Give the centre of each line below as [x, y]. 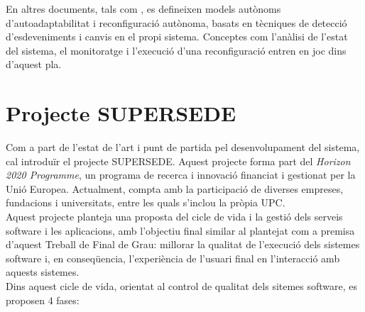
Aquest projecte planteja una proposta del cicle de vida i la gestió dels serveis [174, 217]
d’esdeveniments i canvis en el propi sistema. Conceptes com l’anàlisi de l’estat [177, 37]
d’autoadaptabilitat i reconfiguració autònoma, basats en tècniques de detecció [176, 22]
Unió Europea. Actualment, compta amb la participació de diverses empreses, [175, 188]
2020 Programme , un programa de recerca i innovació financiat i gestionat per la [181, 175]
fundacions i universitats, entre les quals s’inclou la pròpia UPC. [146, 202]
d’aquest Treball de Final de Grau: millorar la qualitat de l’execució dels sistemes [183, 244]
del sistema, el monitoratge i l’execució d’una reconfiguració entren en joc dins [176, 50]
